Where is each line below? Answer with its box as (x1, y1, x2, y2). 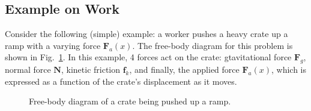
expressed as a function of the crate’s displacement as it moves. (5, 75, 237, 87)
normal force (5, 63, 51, 76)
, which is (271, 63, 307, 76)
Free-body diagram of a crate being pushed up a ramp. (29, 95, 231, 107)
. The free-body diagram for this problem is (132, 39, 293, 51)
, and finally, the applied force (129, 63, 240, 76)
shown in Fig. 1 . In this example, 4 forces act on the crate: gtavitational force (5, 51, 292, 63)
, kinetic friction (61, 63, 121, 76)
